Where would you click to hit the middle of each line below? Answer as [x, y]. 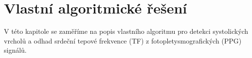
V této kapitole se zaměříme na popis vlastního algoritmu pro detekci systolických [126, 31]
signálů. [15, 50]
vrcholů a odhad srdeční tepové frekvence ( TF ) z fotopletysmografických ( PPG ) [123, 40]
